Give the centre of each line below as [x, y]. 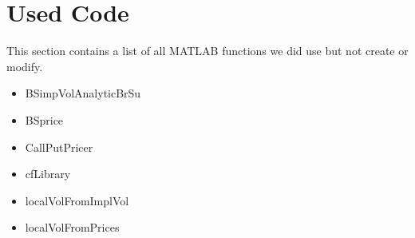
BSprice [44, 119]
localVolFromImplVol [77, 200]
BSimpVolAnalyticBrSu [83, 93]
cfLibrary [48, 174]
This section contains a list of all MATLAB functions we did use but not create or [207, 51]
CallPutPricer [59, 147]
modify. [25, 66]
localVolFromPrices [72, 227]
